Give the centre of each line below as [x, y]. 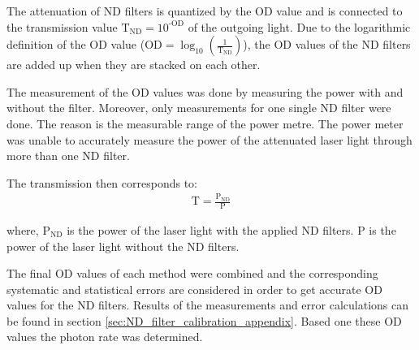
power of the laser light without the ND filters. [123, 246]
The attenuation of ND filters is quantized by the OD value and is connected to [205, 11]
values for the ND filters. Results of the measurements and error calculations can [208, 305]
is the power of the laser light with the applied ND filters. [210, 229]
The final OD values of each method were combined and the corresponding [192, 273]
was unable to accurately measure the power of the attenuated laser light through [209, 139]
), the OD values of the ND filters [327, 44]
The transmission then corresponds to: [102, 182]
